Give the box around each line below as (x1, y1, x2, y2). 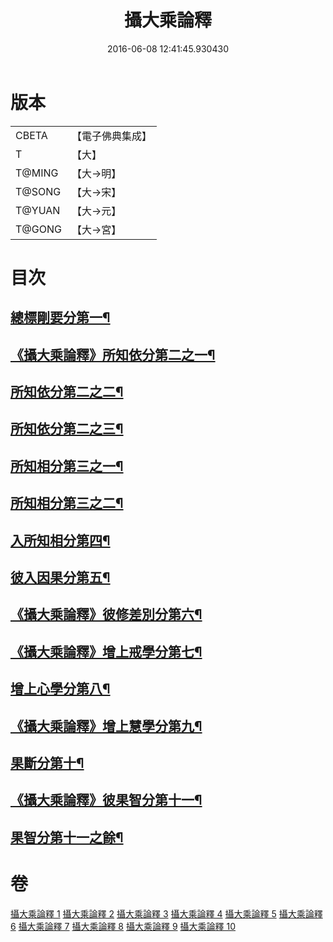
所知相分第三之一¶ (10, 457, 124, 475)
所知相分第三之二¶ (10, 495, 124, 512)
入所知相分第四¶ (10, 532, 111, 549)
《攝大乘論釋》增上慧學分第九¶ (10, 717, 203, 735)
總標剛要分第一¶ (10, 309, 111, 326)
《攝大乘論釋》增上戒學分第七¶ (10, 643, 203, 660)
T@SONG (15, 184, 62, 198)
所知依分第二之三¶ (10, 421, 124, 438)
